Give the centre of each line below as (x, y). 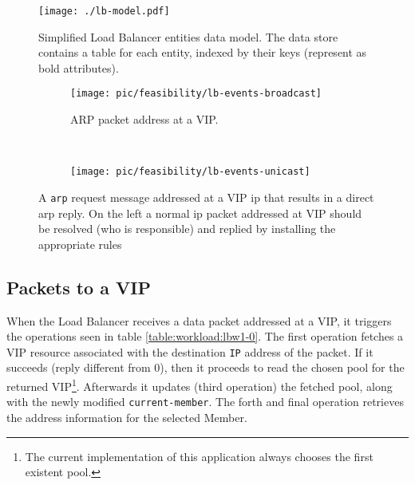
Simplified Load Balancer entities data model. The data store (188, 36)
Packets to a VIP (79, 287)
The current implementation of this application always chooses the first (199, 456)
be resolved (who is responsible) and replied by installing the (187, 229)
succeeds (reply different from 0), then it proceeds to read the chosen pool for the (206, 367)
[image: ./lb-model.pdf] (104, 11)
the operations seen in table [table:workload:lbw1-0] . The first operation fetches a (205, 336)
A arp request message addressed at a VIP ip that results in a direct (206, 197)
